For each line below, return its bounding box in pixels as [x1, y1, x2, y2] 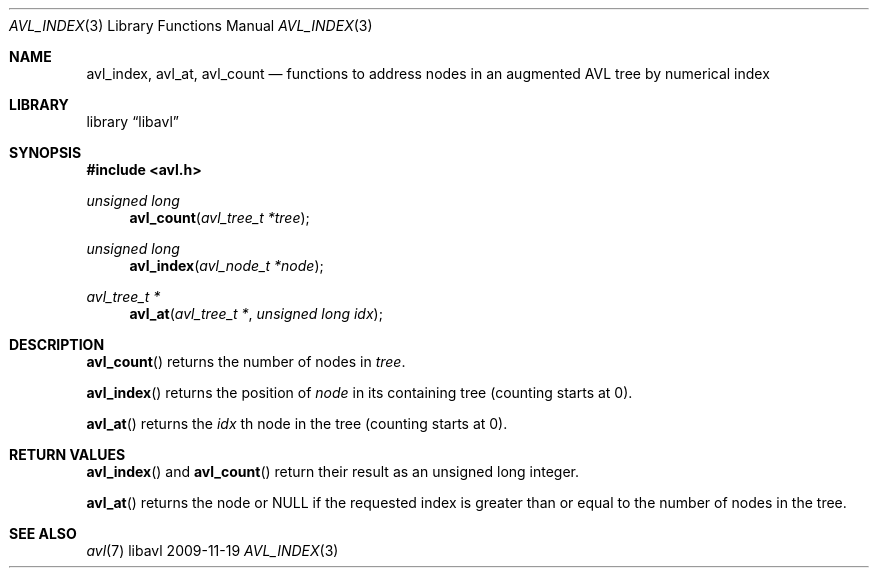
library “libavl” [86, 113, 179, 130]
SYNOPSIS [9, 144, 82, 161]
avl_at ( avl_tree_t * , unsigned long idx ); [129, 305, 383, 322]
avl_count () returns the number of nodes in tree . [86, 353, 406, 370]
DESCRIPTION [9, 336, 105, 353]
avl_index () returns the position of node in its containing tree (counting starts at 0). [86, 384, 633, 401]
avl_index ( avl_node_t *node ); [129, 257, 324, 274]
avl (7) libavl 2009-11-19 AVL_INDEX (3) [86, 542, 339, 559]
